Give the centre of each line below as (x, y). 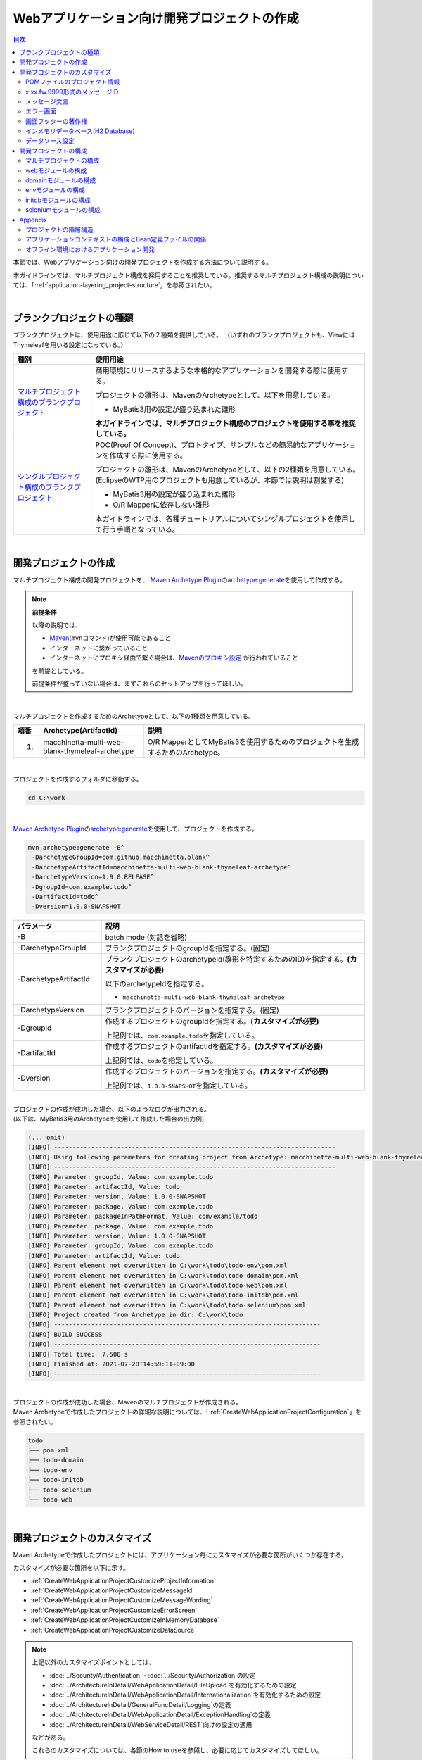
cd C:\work (46, 798)
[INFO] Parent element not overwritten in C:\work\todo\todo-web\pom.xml (158, 1285)
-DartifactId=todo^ (65, 897)
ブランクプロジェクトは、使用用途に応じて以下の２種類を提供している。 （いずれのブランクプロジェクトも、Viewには (184, 335)
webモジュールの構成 (56, 170)
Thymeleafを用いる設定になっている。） (70, 344)
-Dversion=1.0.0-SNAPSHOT (76, 907)
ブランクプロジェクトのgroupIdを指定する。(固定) (187, 948)
